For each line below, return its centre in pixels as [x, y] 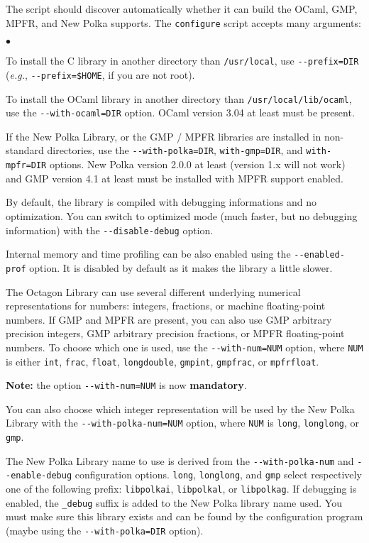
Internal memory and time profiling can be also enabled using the [148, 254]
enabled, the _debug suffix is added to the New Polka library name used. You [174, 502]
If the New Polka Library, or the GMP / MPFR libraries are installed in [164, 136]
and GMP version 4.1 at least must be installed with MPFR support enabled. [175, 178]
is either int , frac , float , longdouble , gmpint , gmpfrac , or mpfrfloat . [163, 361]
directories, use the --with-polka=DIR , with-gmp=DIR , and [175, 150]
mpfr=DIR [26, 166]
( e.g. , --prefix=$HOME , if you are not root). [100, 74]
